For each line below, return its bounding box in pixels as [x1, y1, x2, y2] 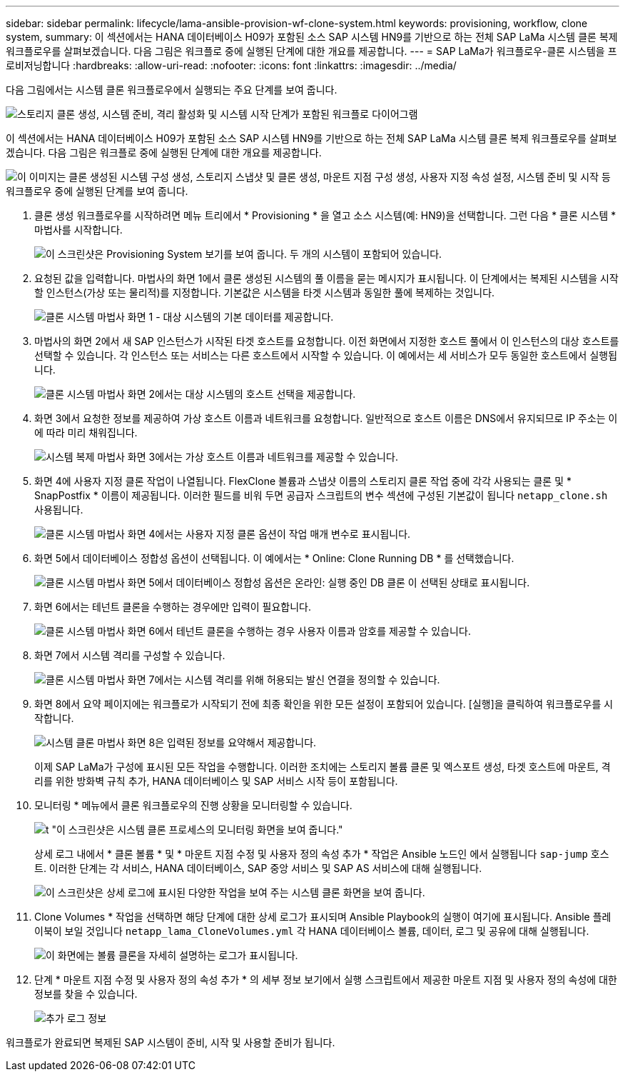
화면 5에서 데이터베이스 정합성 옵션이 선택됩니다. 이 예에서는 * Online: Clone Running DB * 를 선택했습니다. [34, 552, 514, 564]
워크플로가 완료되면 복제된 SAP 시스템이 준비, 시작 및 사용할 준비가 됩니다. [6, 1036, 335, 1048]
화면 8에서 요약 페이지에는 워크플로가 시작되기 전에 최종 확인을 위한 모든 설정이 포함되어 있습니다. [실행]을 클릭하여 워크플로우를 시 [34, 698, 614, 710]
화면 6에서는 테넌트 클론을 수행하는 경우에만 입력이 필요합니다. [34, 601, 312, 613]
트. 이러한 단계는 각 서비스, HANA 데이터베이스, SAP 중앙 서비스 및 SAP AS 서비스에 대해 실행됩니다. [34, 862, 482, 874]
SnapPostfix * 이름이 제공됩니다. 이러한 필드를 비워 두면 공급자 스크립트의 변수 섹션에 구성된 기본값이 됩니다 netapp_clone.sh [34, 489, 608, 501]
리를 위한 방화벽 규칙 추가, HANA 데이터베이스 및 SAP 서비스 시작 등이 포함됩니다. [34, 775, 398, 787]
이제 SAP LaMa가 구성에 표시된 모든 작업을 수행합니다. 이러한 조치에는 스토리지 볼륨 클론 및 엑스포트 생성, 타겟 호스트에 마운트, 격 [34, 761, 611, 773]
